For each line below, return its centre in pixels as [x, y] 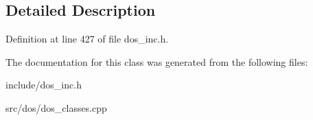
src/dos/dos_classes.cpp [56, 107]
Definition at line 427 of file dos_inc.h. [87, 39]
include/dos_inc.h [44, 85]
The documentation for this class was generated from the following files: [157, 61]
